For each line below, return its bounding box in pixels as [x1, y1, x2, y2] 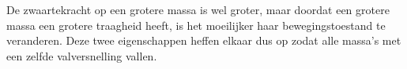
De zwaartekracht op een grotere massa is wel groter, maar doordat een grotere [6, 2, 390, 17]
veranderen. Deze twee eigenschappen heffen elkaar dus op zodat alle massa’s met [6, 32, 401, 49]
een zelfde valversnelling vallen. [6, 47, 157, 64]
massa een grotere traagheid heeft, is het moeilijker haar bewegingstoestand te [6, 16, 386, 33]
